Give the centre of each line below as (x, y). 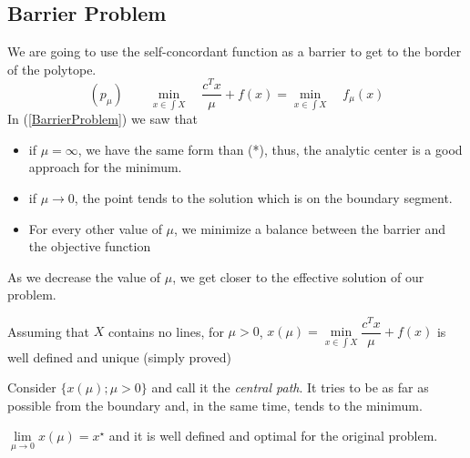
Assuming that (48, 331)
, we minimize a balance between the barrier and (310, 228)
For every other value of (95, 228)
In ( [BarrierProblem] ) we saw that (103, 119)
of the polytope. (52, 69)
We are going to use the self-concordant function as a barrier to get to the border (235, 51)
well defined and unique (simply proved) (119, 356)
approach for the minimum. (105, 167)
